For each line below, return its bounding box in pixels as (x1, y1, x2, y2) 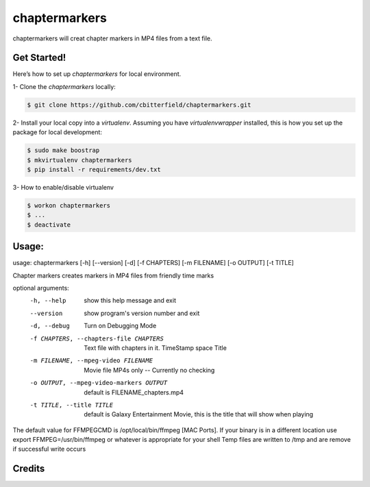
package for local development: (12, 128, 103, 136)
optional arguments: (12, 284, 70, 292)
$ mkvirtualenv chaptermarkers (27, 156, 133, 164)
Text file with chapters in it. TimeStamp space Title (84, 343, 227, 352)
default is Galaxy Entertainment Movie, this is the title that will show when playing (84, 410, 314, 419)
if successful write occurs (12, 445, 86, 453)
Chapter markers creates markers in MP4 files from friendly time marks (12, 271, 214, 279)
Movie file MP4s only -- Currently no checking (84, 366, 215, 374)
